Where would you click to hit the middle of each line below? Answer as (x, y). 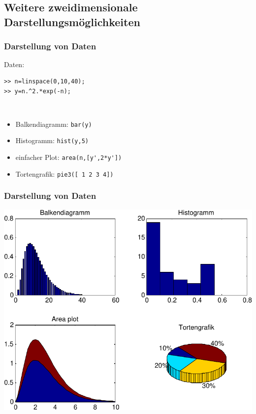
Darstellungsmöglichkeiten (72, 21)
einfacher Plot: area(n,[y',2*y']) (69, 157)
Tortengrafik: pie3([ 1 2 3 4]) (64, 173)
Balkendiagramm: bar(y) (54, 124)
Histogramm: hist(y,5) (52, 140)
